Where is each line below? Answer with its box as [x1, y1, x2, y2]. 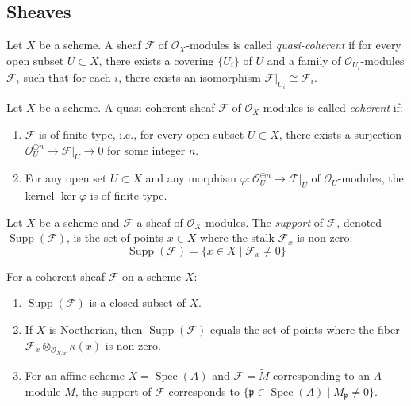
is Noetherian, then [49, 321, 143, 338]
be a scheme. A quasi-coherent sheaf [39, 99, 215, 116]
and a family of [267, 52, 341, 68]
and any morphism [145, 170, 237, 186]
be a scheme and [39, 213, 120, 230]
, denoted [336, 213, 382, 230]
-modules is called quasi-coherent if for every [186, 36, 401, 53]
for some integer [107, 141, 186, 158]
